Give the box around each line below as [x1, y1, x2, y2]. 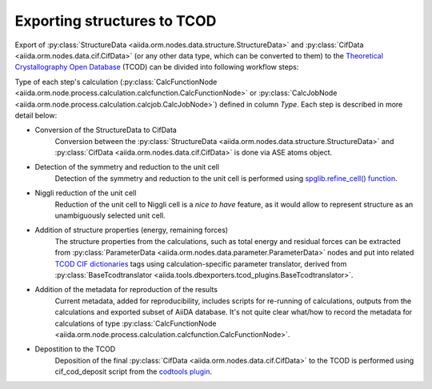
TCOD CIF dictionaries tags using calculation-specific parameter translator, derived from [54, 259, 347, 268]
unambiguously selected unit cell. [54, 211, 166, 220]
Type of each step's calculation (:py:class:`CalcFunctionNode [14, 77, 218, 86]
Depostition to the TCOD [34, 344, 116, 354]
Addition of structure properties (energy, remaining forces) [34, 225, 228, 235]
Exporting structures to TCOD [14, 12, 217, 30]
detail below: [14, 110, 58, 120]
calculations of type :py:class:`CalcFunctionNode [54, 319, 217, 328]
